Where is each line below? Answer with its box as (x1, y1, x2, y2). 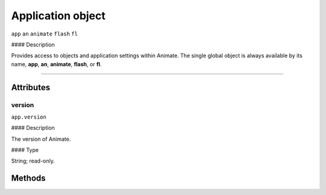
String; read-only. (11, 157, 56, 165)
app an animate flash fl (11, 30, 78, 37)
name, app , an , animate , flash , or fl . (11, 60, 102, 67)
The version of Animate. (11, 135, 71, 143)
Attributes (11, 82, 51, 93)
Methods (11, 173, 46, 184)
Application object (11, 9, 106, 22)
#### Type (11, 146, 39, 153)
